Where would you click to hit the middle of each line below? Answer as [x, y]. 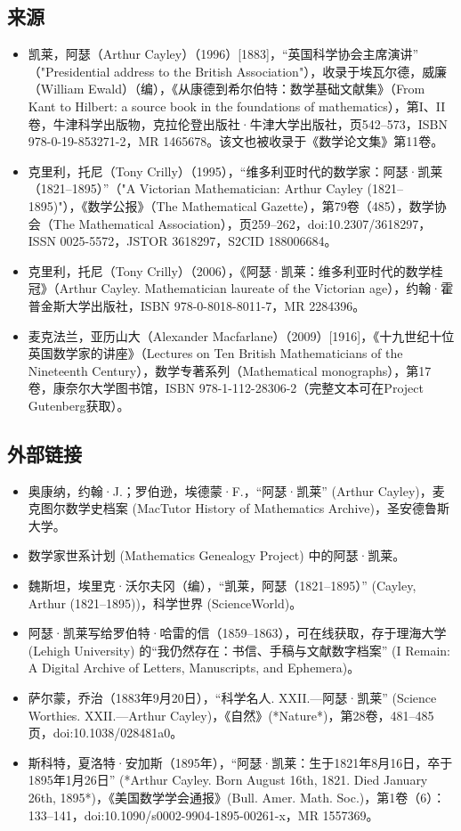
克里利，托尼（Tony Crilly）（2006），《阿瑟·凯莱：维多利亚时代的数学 [229, 270]
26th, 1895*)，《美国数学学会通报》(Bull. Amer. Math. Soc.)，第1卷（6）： [237, 797]
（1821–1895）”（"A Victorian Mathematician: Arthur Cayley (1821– [215, 188]
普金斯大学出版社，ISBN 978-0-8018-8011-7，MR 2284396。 [197, 305]
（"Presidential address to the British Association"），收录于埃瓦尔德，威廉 [238, 71]
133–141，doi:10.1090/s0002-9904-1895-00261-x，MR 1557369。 [203, 815]
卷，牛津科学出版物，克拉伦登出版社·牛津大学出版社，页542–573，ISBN [238, 123]
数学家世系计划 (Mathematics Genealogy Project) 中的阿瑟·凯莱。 [217, 555]
